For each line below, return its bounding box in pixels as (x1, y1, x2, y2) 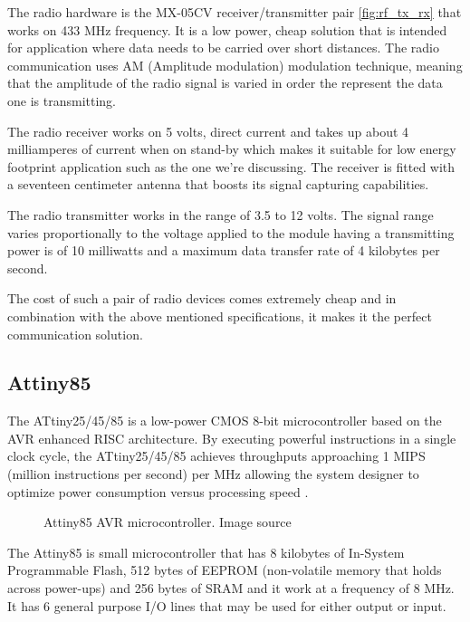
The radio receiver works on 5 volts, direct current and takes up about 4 (7, 121, 409, 140)
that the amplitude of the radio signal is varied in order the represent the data (7, 73, 443, 92)
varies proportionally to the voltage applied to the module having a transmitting (7, 223, 455, 242)
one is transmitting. (7, 91, 116, 110)
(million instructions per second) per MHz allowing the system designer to (7, 464, 419, 483)
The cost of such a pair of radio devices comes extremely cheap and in (7, 289, 397, 308)
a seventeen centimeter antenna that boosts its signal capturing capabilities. (7, 175, 429, 194)
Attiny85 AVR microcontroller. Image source (43, 512, 292, 531)
